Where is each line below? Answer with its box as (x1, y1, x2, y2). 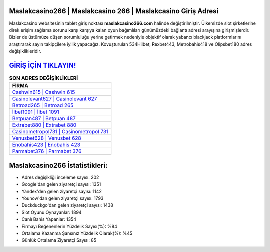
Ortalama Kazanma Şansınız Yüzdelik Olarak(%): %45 (21, 230, 133, 236)
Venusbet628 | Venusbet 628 (12, 135, 82, 142)
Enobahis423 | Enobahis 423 (12, 141, 81, 148)
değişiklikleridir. (9, 48, 42, 54)
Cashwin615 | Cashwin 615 (12, 89, 75, 96)
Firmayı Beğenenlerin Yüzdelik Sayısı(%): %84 (21, 223, 117, 229)
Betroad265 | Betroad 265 (12, 102, 74, 109)
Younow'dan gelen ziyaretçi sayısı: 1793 (21, 195, 104, 201)
